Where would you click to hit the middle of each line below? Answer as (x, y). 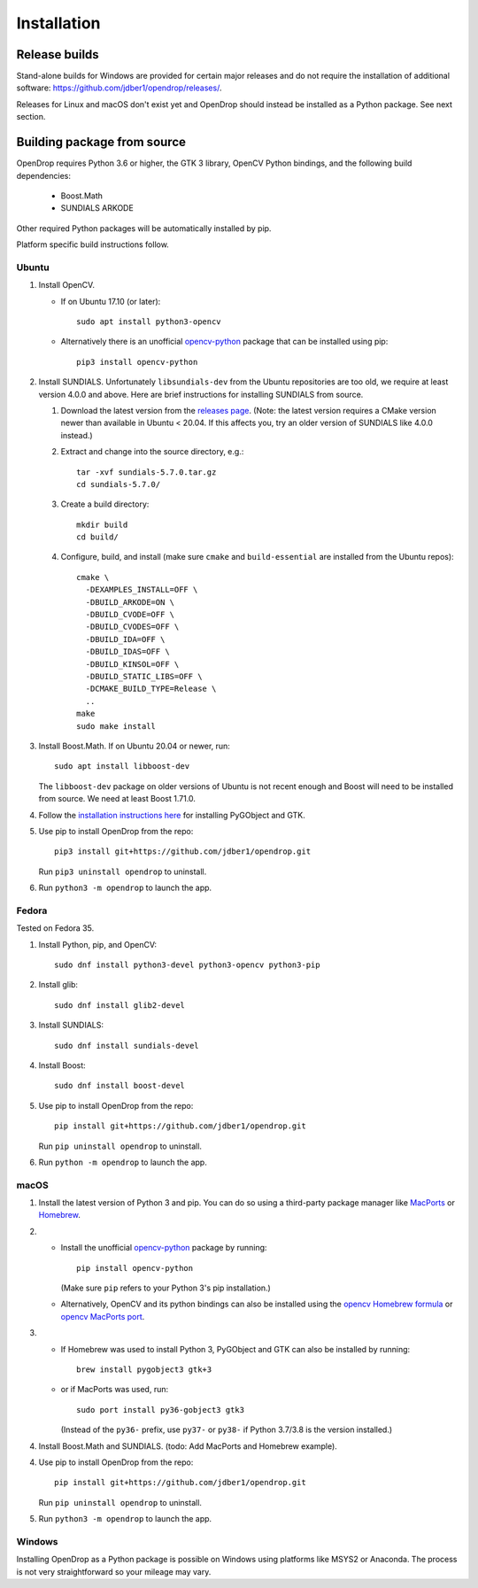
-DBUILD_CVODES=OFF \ (132, 627)
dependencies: (43, 175)
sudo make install (116, 726)
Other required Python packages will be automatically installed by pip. (144, 228)
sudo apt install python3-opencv (149, 322)
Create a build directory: (105, 504)
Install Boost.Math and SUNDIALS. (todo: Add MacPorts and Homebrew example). (188, 1446)
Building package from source (101, 142)
